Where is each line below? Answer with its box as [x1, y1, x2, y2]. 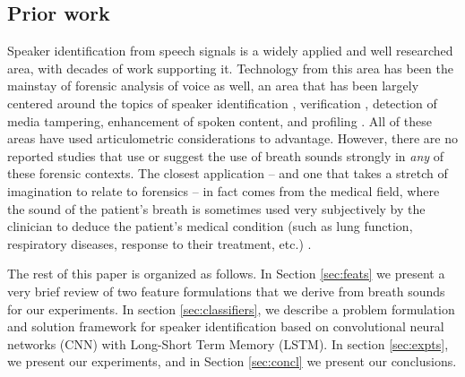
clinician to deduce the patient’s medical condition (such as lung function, [7, 217, 413, 236]
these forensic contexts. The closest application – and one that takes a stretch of [7, 164, 448, 183]
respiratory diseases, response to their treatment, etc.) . [7, 234, 312, 253]
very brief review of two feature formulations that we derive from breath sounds [7, 281, 445, 300]
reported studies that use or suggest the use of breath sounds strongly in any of [7, 146, 444, 165]
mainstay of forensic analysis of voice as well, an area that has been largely [7, 76, 419, 95]
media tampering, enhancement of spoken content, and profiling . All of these [7, 111, 432, 130]
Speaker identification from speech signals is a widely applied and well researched [7, 41, 453, 60]
